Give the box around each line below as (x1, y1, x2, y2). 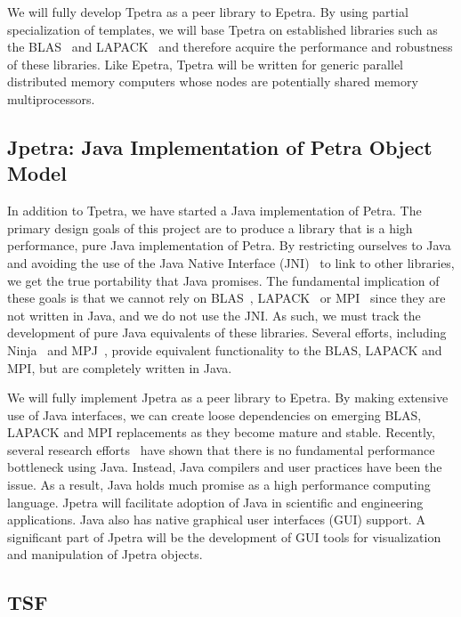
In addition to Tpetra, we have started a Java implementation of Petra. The (7, 201, 422, 220)
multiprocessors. (7, 89, 95, 108)
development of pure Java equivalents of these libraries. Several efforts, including (7, 323, 447, 342)
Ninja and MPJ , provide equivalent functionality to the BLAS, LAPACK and (7, 340, 442, 359)
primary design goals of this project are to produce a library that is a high (7, 218, 413, 237)
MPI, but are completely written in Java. (7, 358, 232, 377)
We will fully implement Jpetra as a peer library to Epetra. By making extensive (7, 388, 449, 407)
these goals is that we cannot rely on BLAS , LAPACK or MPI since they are (7, 288, 446, 307)
